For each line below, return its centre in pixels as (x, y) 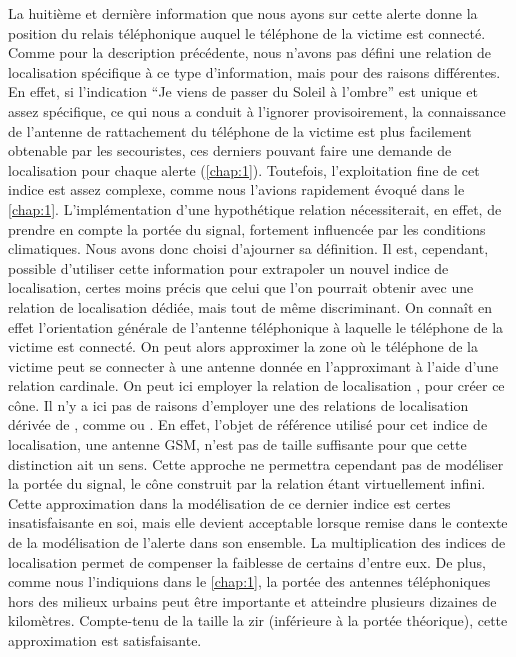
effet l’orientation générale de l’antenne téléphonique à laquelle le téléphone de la (256, 326)
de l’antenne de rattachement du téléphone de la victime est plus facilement (240, 130)
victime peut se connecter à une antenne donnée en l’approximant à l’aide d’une (253, 365)
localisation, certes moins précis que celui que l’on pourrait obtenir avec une (241, 287)
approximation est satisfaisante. (105, 640)
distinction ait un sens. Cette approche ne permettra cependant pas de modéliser (256, 463)
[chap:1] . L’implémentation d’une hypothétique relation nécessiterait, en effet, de (255, 208)
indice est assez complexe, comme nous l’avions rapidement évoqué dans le (236, 189)
